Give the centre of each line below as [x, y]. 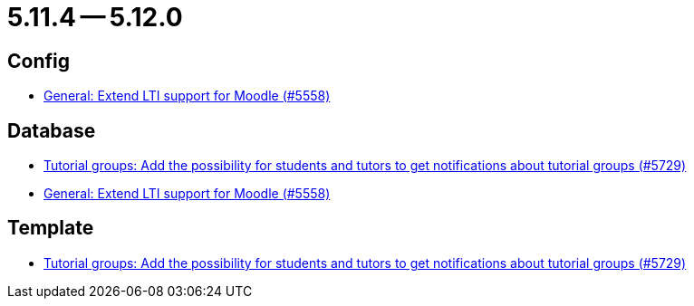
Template [51, 228]
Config [39, 61]
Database [52, 130]
